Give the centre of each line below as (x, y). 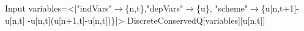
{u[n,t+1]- (280, 8)
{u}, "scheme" (222, 8)
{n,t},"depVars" (154, 8)
